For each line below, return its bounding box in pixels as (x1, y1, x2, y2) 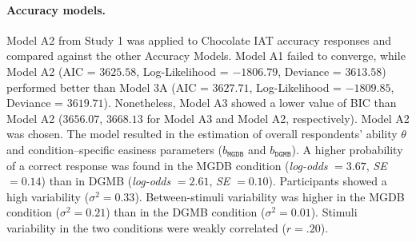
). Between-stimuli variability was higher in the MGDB (134, 188, 405, 204)
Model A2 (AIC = (6, 62, 96, 79)
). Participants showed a (268, 173, 387, 189)
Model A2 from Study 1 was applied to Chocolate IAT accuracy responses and (6, 31, 392, 48)
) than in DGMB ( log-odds (41, 173, 171, 189)
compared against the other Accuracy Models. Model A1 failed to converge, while (6, 47, 406, 64)
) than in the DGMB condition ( (106, 204, 266, 220)
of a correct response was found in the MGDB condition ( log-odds (6, 157, 328, 173)
